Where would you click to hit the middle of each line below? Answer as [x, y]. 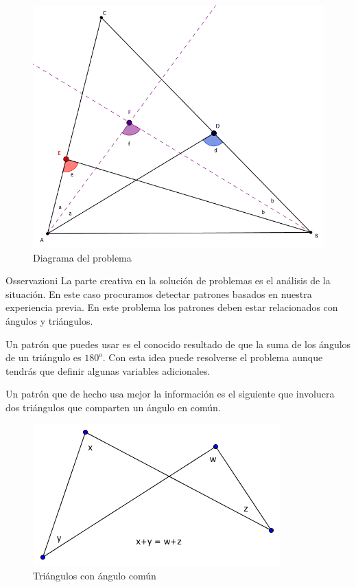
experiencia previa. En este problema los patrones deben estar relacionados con [172, 307]
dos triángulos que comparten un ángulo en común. [113, 407]
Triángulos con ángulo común [95, 576]
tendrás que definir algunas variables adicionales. [108, 370]
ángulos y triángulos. [49, 320]
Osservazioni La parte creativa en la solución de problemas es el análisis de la [168, 280]
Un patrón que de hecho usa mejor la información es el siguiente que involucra [170, 394]
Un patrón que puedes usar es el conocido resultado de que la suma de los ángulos [178, 344]
